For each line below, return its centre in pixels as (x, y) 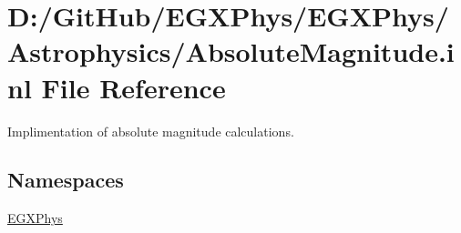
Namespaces (66, 180)
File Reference (133, 87)
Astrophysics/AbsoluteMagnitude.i (231, 51)
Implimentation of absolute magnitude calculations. (151, 131)
